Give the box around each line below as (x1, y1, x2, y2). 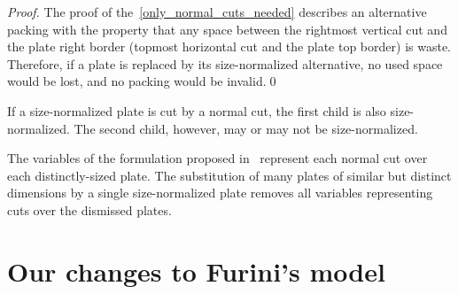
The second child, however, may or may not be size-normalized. (74, 119, 418, 137)
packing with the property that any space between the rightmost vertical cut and (7, 19, 447, 38)
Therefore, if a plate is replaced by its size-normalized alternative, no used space (7, 54, 443, 73)
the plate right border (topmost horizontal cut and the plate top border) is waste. (7, 37, 451, 56)
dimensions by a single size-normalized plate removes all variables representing (7, 183, 433, 202)
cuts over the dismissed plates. (7, 200, 172, 219)
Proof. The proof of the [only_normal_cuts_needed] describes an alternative (7, 3, 427, 20)
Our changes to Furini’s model (7, 252, 385, 289)
